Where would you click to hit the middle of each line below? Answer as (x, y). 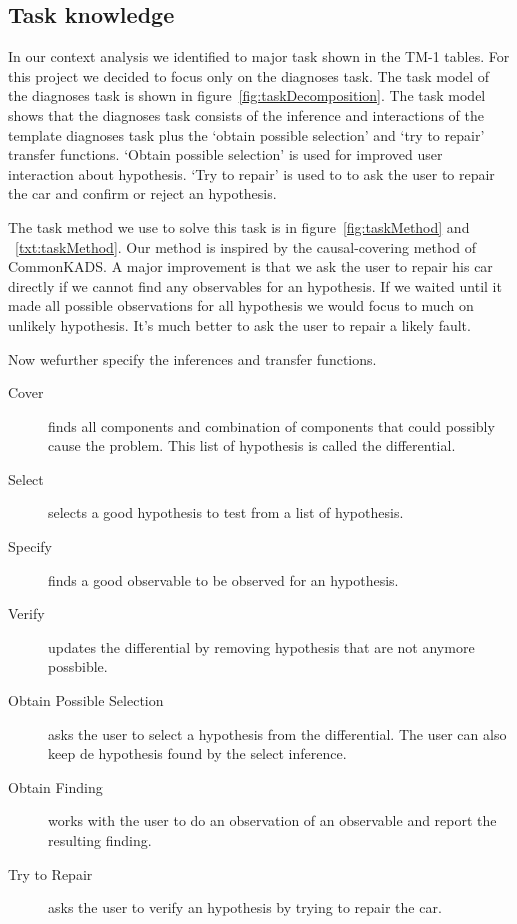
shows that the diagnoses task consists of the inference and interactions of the (246, 114)
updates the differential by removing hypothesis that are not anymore (261, 646)
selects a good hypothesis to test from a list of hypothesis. (226, 512)
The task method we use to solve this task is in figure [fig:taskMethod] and (239, 226)
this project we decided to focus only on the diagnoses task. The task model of (249, 75)
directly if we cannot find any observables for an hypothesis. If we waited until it (255, 285)
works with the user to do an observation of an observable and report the (272, 820)
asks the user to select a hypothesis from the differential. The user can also (277, 733)
